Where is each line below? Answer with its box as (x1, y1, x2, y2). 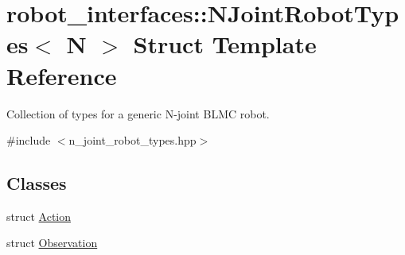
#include (6, 132, 51, 149)
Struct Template (133, 28, 317, 60)
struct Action (6, 207, 72, 224)
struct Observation (6, 234, 98, 251)
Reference (6, 59, 117, 91)
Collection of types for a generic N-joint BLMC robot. (6, 105, 270, 122)
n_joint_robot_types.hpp (68, 132, 197, 149)
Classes (6, 171, 67, 195)
